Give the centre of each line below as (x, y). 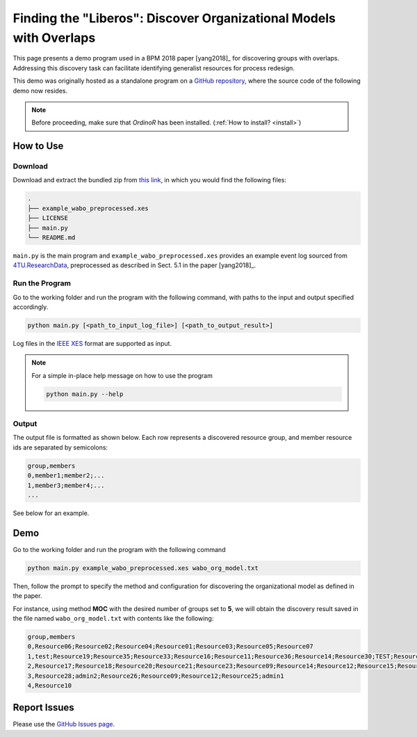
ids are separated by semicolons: (60, 447)
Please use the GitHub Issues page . (64, 724)
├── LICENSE (48, 218)
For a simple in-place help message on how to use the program (122, 375)
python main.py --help (85, 394)
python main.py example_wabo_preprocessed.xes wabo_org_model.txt (143, 568)
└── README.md (51, 238)
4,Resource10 (50, 685)
